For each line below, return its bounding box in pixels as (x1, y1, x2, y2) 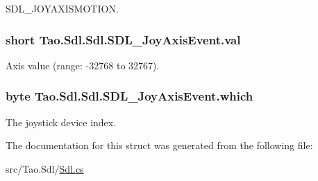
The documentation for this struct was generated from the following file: (6, 138, 313, 153)
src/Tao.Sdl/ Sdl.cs (6, 161, 84, 175)
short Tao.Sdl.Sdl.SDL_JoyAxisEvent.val (6, 31, 241, 48)
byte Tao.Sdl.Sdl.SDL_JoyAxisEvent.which (6, 87, 253, 105)
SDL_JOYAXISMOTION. (6, 1, 119, 15)
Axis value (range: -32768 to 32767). (6, 58, 160, 72)
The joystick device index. (6, 114, 117, 129)
